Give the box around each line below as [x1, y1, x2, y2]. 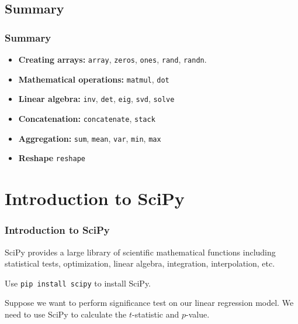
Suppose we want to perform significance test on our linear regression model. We [5, 296, 294, 309]
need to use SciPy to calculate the [5, 308, 127, 320]
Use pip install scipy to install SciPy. [5, 277, 151, 289]
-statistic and [132, 308, 179, 320]
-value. [186, 308, 210, 320]
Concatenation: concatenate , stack [18, 112, 155, 124]
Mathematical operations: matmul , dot [18, 73, 169, 85]
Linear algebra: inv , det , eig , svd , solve [18, 93, 175, 105]
